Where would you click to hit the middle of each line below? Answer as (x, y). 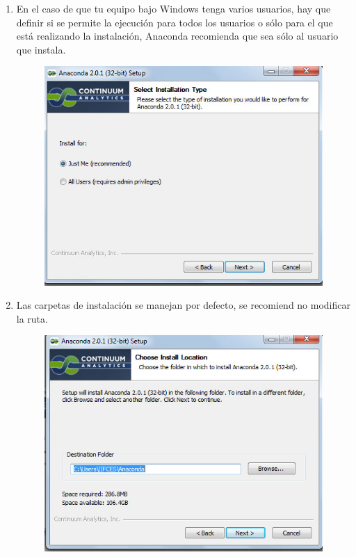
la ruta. (32, 318)
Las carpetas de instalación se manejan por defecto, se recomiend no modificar (183, 305)
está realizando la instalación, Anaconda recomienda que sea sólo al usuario (177, 36)
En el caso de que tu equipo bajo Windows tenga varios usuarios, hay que (173, 8)
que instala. (41, 49)
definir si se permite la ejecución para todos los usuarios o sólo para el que (175, 22)
